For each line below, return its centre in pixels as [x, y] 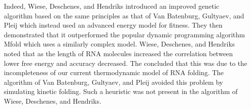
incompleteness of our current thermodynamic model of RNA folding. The [114, 72]
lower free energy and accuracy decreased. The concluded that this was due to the [126, 63]
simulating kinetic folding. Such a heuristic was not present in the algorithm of [121, 91]
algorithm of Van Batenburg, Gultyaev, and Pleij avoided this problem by [114, 82]
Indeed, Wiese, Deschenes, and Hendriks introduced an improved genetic [112, 6]
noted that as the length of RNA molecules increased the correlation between [118, 53]
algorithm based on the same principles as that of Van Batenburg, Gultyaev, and [124, 15]
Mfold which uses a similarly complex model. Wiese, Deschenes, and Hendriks [119, 44]
